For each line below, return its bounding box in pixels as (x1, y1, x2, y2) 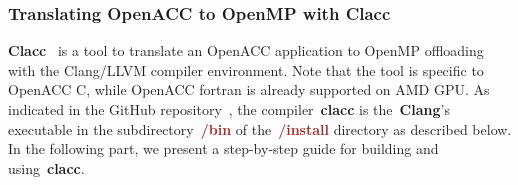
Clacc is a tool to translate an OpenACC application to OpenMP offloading (8, 40, 484, 61)
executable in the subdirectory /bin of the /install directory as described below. (8, 118, 512, 139)
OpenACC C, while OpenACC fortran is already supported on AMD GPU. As (8, 79, 490, 100)
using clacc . (8, 157, 85, 178)
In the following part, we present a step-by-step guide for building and (8, 138, 439, 159)
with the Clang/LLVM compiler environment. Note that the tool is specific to (8, 59, 484, 80)
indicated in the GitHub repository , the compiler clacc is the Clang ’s (8, 99, 450, 119)
